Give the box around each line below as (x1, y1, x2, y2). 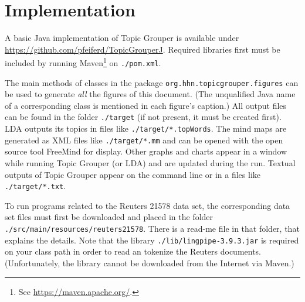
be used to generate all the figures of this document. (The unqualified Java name (5, 88, 296, 100)
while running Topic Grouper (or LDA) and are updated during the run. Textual (5, 157, 296, 169)
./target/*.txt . (5, 180, 66, 192)
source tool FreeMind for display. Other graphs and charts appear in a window (5, 145, 287, 157)
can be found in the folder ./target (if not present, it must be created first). (5, 111, 282, 123)
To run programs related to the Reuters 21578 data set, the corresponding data (5, 199, 290, 211)
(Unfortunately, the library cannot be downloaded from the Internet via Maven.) (5, 256, 294, 269)
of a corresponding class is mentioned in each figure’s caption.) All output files (5, 99, 287, 111)
